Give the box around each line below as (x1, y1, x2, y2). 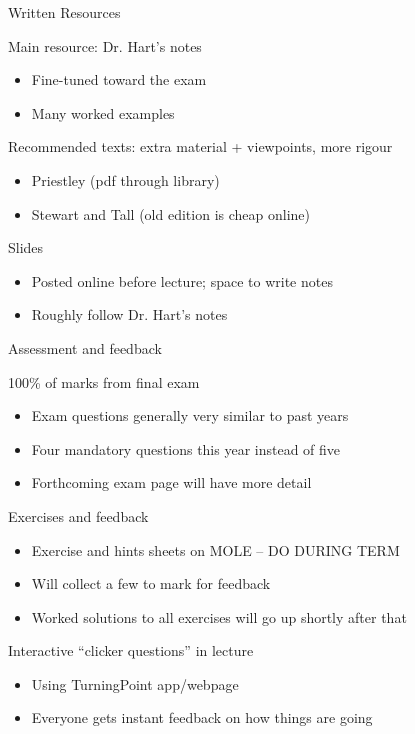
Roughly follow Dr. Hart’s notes (31, 304, 228, 325)
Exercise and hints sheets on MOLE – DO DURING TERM (31, 539, 400, 560)
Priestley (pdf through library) (31, 169, 220, 190)
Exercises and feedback (8, 505, 149, 526)
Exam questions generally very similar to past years (31, 405, 349, 426)
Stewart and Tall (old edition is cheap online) (31, 203, 310, 224)
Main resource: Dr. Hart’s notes (8, 35, 202, 56)
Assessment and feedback (8, 337, 162, 358)
